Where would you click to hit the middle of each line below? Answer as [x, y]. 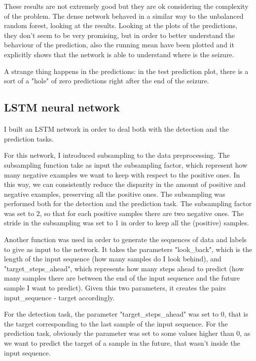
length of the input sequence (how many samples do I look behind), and [113, 259]
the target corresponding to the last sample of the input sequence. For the [116, 323]
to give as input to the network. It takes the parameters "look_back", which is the [128, 249]
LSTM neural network [62, 107]
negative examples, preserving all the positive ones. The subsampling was [115, 194]
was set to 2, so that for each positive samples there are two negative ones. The [124, 213]
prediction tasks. [29, 138]
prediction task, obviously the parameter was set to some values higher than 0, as [127, 333]
